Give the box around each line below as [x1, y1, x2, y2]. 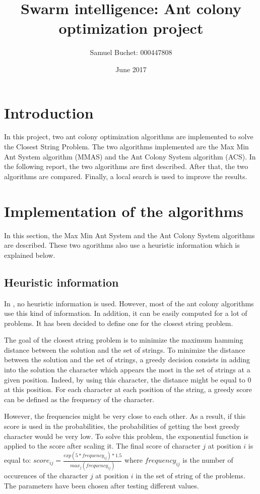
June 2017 [115, 64, 147, 74]
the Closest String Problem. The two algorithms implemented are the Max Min [4, 141, 249, 152]
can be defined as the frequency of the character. [4, 394, 155, 404]
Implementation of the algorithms [4, 200, 243, 221]
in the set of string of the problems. [136, 470, 245, 481]
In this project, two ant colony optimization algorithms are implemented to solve [4, 131, 253, 142]
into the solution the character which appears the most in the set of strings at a [4, 364, 250, 375]
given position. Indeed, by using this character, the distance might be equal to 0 [4, 374, 251, 385]
